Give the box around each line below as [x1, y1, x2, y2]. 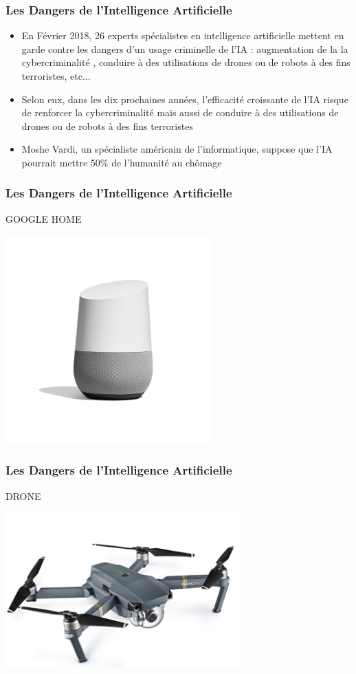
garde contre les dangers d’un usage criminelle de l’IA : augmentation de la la [21, 41, 348, 56]
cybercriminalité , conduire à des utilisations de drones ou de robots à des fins [21, 55, 351, 69]
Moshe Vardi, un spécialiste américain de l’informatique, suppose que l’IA [21, 142, 333, 156]
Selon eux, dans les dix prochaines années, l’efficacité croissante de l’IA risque [21, 91, 348, 106]
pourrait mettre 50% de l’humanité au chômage [21, 155, 222, 169]
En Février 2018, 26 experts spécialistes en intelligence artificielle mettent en [21, 28, 344, 43]
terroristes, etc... [21, 69, 91, 83]
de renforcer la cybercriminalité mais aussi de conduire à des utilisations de [21, 105, 339, 120]
